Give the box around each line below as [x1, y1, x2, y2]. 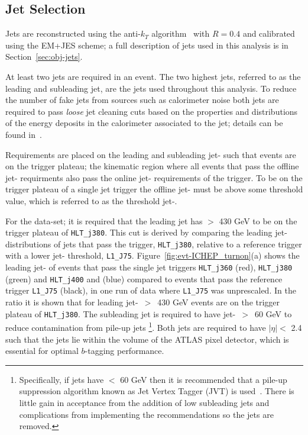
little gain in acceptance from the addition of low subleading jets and [19, 396, 270, 408]
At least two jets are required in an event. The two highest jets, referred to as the [5, 70, 301, 82]
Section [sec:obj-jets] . [5, 50, 83, 63]
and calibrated [242, 27, 295, 40]
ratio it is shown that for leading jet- [5, 296, 138, 308]
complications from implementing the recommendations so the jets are [19, 408, 274, 420]
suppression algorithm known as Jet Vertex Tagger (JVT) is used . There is [19, 385, 294, 397]
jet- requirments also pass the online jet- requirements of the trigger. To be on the [5, 171, 303, 183]
